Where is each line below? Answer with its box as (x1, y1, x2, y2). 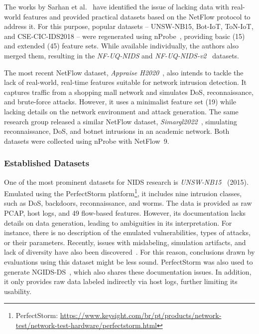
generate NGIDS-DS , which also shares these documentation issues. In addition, (4, 266, 252, 277)
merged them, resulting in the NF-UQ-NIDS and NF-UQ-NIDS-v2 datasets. (4, 50, 240, 60)
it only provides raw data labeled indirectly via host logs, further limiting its (4, 276, 238, 287)
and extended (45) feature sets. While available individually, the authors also (4, 40, 239, 51)
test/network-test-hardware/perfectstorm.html (15, 320, 157, 330)
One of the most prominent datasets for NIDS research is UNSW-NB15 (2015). (4, 176, 249, 187)
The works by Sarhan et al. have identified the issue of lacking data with (4, 1, 229, 11)
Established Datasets (4, 157, 90, 169)
